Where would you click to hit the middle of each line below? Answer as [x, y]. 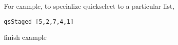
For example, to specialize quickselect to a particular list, [89, 6]
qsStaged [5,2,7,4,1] [39, 22]
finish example [25, 37]
